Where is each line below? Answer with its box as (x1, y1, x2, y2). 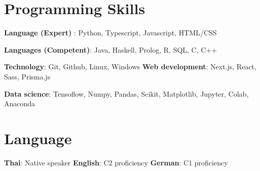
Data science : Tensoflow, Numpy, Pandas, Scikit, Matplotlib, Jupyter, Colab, (4, 88, 249, 99)
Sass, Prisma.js (4, 71, 51, 81)
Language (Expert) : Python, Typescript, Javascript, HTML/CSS (4, 27, 217, 38)
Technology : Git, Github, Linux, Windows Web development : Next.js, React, (4, 61, 256, 72)
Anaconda (4, 98, 35, 109)
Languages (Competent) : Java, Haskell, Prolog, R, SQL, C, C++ (4, 44, 217, 55)
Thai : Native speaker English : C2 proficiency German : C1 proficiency (4, 157, 228, 167)
